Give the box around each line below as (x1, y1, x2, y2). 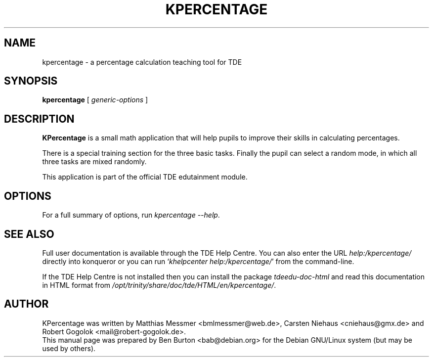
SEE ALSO (4, 227, 54, 240)
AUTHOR (4, 298, 49, 311)
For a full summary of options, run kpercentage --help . (42, 211, 220, 220)
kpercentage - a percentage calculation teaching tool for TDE (42, 57, 242, 66)
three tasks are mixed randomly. (42, 157, 147, 166)
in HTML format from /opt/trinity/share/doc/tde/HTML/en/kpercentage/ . (42, 280, 276, 289)
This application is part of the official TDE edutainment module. (42, 173, 248, 181)
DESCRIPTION (4, 112, 75, 125)
